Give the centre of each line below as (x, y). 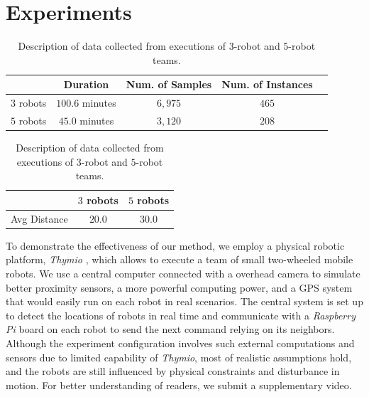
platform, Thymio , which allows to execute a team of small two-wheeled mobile (180, 259)
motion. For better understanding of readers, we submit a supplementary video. (179, 385)
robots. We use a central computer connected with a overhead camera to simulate (183, 273)
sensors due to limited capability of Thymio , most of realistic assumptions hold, (179, 357)
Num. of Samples (169, 84)
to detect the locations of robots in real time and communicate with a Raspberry (181, 315)
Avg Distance (39, 218)
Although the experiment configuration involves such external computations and (180, 343)
